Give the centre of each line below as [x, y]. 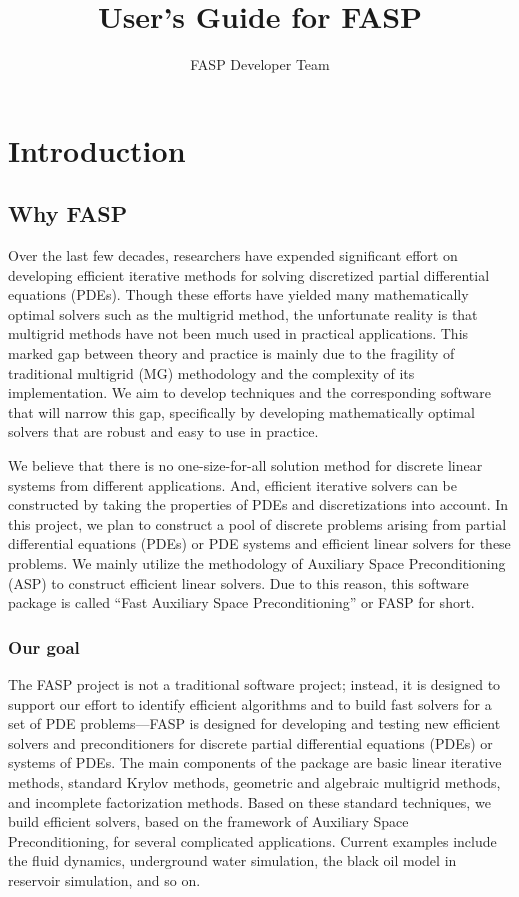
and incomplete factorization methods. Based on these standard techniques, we [249, 801]
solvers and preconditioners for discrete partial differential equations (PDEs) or [250, 742]
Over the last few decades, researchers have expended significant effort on [233, 255]
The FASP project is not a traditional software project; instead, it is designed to [254, 684]
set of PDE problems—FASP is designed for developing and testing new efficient [254, 723]
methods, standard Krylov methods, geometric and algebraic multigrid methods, [254, 781]
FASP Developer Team [260, 64]
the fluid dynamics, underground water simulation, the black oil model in [232, 860]
